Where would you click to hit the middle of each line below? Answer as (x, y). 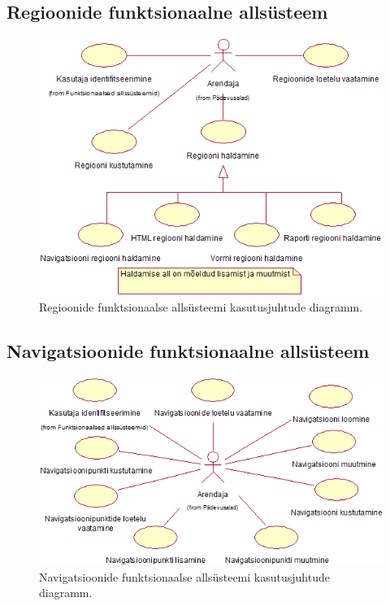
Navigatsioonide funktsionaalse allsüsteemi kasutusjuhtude (184, 576)
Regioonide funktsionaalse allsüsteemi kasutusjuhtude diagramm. (201, 307)
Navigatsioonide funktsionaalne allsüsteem (188, 351)
